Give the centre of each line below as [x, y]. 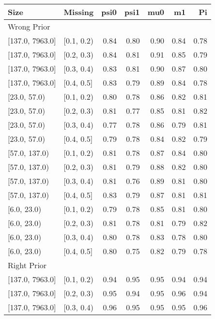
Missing [79, 12]
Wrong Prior [29, 26]
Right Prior [27, 265]
